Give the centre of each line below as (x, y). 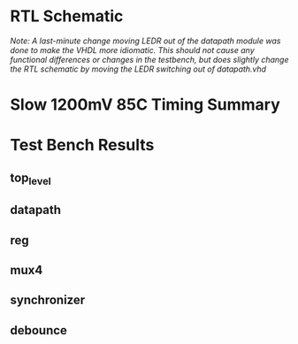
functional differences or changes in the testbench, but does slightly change (149, 59)
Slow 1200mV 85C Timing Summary (145, 105)
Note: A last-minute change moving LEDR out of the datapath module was (145, 41)
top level (31, 179)
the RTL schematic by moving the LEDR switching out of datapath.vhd (138, 69)
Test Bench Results (82, 145)
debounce (38, 330)
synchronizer (48, 300)
